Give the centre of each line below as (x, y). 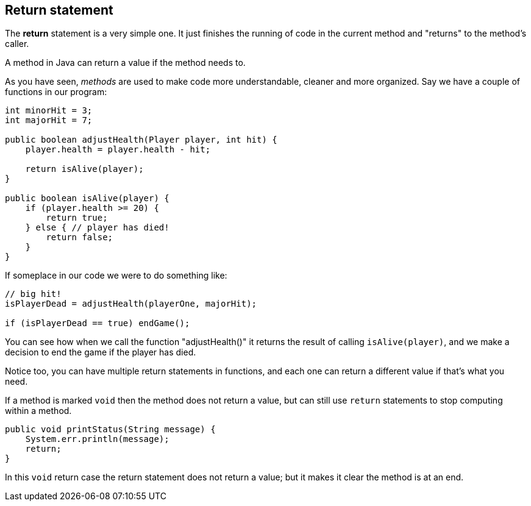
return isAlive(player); (84, 169)
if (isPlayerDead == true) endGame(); (98, 323)
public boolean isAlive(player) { (87, 198)
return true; (77, 218)
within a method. (38, 411)
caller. (17, 44)
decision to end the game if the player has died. (101, 352)
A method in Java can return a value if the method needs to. (125, 63)
